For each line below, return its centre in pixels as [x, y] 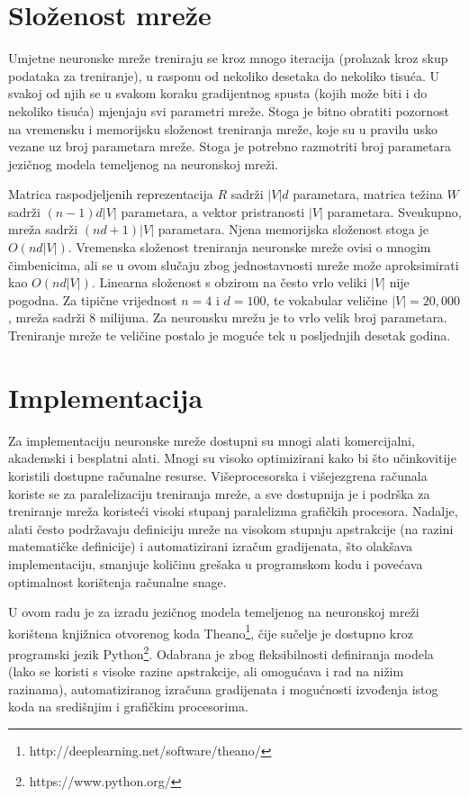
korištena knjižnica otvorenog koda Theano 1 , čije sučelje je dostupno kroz [211, 631]
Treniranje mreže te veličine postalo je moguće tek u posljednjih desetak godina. [230, 335]
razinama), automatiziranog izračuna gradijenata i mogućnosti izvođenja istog [223, 688]
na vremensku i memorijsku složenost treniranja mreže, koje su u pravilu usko [223, 128]
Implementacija [106, 397]
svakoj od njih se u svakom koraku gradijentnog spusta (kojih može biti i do [218, 93]
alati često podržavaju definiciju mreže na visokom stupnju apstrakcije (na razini [231, 528]
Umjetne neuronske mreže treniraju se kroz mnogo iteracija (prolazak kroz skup [228, 58]
